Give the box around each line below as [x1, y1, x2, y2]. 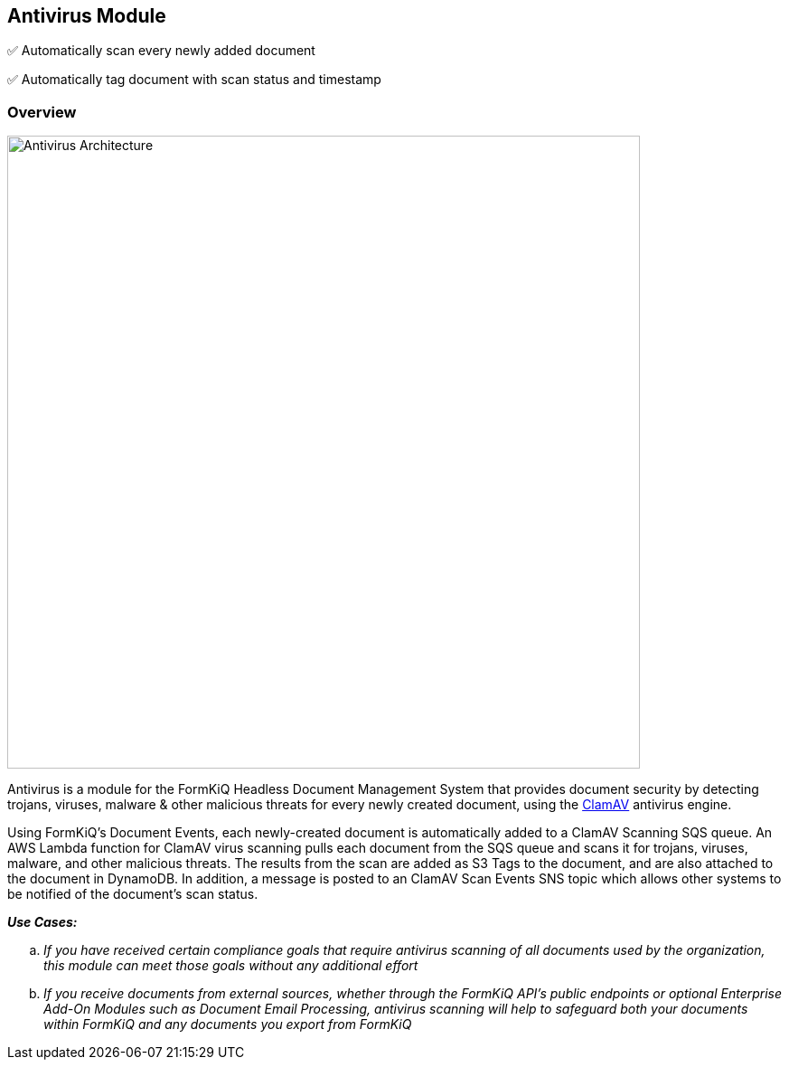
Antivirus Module [7, 5, 166, 27]
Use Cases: [7, 914, 78, 930]
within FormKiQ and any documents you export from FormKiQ [43, 1016, 412, 1033]
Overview [7, 102, 77, 121]
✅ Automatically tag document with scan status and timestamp [7, 71, 381, 88]
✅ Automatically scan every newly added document [7, 42, 315, 59]
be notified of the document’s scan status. [7, 886, 258, 902]
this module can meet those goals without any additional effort [43, 958, 418, 974]
